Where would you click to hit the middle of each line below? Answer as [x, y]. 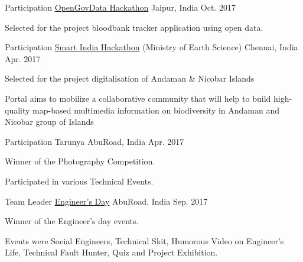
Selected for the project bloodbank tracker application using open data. [134, 27]
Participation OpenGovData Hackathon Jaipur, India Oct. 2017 [120, 7]
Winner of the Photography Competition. [80, 161]
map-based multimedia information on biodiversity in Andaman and [156, 110]
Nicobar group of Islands [49, 122]
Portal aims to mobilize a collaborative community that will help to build [138, 98]
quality [17, 110]
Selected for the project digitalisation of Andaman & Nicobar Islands [130, 78]
